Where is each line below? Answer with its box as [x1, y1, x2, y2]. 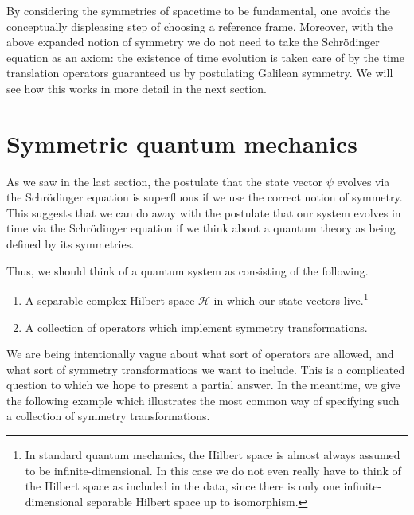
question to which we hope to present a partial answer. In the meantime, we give [6, 376, 400, 393]
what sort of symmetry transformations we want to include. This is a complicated [6, 361, 405, 377]
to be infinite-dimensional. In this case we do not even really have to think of [25, 462, 401, 478]
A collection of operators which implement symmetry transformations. [25, 318, 368, 335]
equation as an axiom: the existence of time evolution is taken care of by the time [6, 49, 404, 65]
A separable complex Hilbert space [25, 291, 195, 308]
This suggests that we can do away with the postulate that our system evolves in [6, 204, 401, 220]
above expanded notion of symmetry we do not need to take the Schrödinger [6, 33, 380, 50]
